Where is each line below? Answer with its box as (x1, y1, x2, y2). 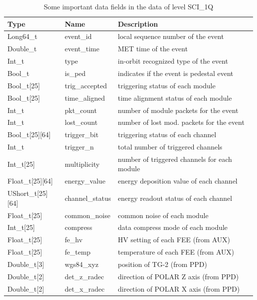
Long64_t (7, 31, 38, 41)
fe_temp (65, 247, 91, 257)
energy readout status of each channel (118, 192, 232, 203)
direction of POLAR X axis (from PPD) (118, 283, 240, 294)
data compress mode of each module (118, 222, 228, 232)
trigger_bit (65, 129, 99, 140)
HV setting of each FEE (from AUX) (118, 234, 230, 245)
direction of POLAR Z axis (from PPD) (118, 271, 239, 281)
